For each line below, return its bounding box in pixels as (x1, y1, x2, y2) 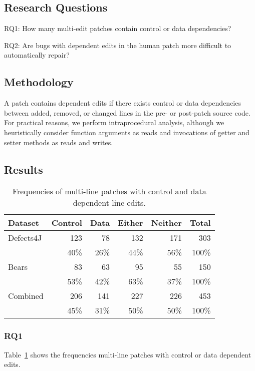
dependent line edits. (73, 197, 146, 209)
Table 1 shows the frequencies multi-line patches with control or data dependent (4, 349, 251, 359)
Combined (8, 290, 44, 302)
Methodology (4, 74, 74, 90)
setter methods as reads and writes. (4, 137, 113, 147)
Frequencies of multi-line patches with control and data (12, 185, 206, 197)
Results (4, 161, 43, 177)
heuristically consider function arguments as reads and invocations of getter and (4, 127, 249, 137)
